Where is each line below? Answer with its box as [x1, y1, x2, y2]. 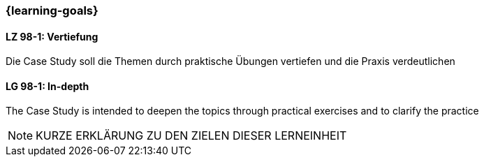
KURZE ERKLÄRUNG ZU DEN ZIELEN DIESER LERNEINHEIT [36, 128, 347, 143]
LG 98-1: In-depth [6, 80, 89, 92]
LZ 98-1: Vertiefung [6, 30, 98, 43]
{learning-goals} [6, 3, 98, 17]
